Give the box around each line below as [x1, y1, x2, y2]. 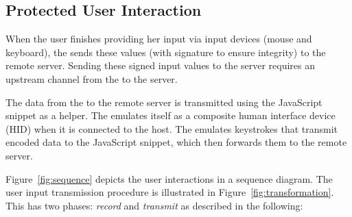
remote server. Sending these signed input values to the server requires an [5, 58, 316, 73]
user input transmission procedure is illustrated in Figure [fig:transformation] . [5, 185, 334, 199]
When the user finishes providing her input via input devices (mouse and [5, 31, 312, 46]
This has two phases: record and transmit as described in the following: [5, 198, 303, 212]
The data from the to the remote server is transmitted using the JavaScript [5, 94, 322, 109]
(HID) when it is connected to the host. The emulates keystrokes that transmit [5, 121, 338, 136]
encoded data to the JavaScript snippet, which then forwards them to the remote [5, 135, 347, 149]
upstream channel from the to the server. [5, 71, 178, 86]
